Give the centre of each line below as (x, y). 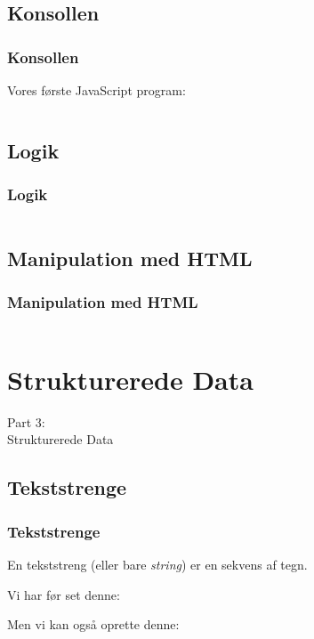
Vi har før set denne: (64, 594)
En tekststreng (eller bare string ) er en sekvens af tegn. (157, 564)
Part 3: (26, 421)
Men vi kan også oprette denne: (93, 624)
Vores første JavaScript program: (97, 90)
